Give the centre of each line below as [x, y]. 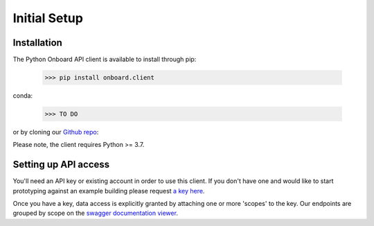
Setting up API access [61, 165]
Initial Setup [48, 18]
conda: [23, 96]
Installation [37, 43]
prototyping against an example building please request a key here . [109, 191]
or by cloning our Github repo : [56, 132]
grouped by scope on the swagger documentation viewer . [95, 213]
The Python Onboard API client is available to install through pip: [105, 60]
